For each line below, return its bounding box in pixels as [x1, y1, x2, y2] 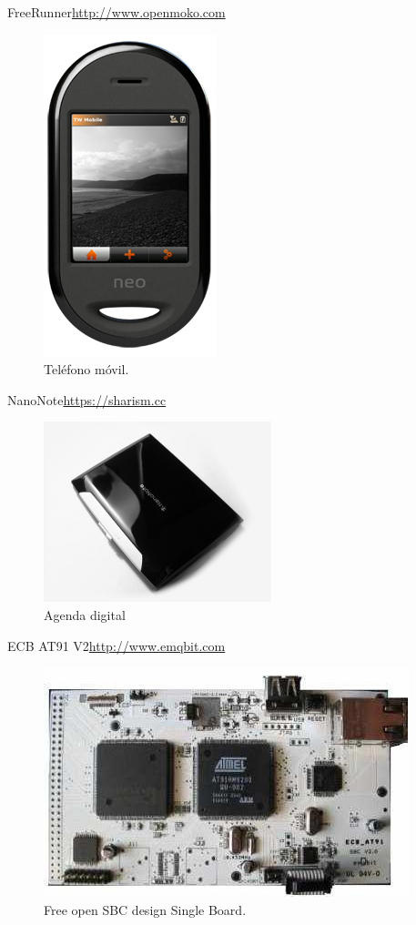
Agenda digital [44, 605, 126, 624]
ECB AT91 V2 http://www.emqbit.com [7, 635, 226, 655]
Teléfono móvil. [44, 360, 129, 379]
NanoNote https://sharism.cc [7, 390, 167, 409]
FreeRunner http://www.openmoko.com [7, 3, 226, 21]
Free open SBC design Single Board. [44, 900, 247, 919]
